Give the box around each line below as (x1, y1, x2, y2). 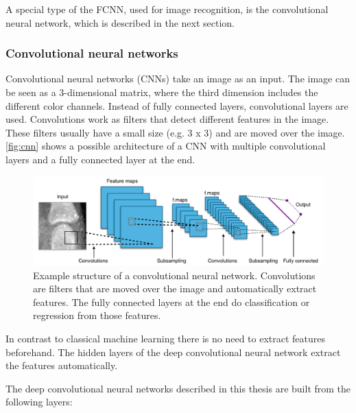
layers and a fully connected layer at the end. (5, 152, 195, 166)
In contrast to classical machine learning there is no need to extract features (5, 331, 326, 345)
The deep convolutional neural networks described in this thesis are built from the (5, 381, 351, 395)
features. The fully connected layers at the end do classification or (33, 294, 310, 309)
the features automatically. (5, 358, 118, 373)
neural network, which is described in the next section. (5, 15, 235, 29)
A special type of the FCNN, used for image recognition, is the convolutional (5, 2, 329, 16)
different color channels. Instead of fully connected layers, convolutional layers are (5, 98, 348, 113)
